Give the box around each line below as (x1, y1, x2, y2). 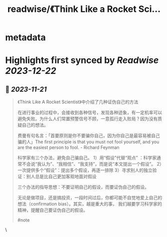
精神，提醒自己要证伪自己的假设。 (17, 207, 88, 213)
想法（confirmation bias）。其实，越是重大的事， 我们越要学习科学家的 (17, 201, 162, 207)
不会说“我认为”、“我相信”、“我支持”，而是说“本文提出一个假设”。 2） (21, 161, 162, 167)
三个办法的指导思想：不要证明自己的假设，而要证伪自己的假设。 (17, 184, 149, 190)
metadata (5, 32, 46, 43)
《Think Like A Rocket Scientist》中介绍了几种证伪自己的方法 (17, 99, 138, 105)
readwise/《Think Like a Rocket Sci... (7, 3, 161, 15)
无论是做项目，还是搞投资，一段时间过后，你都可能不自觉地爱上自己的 (17, 195, 162, 201)
